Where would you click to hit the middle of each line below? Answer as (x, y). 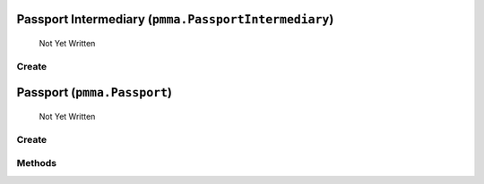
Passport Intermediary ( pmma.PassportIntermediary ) (175, 19)
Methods (37, 163)
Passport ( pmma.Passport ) (95, 92)
